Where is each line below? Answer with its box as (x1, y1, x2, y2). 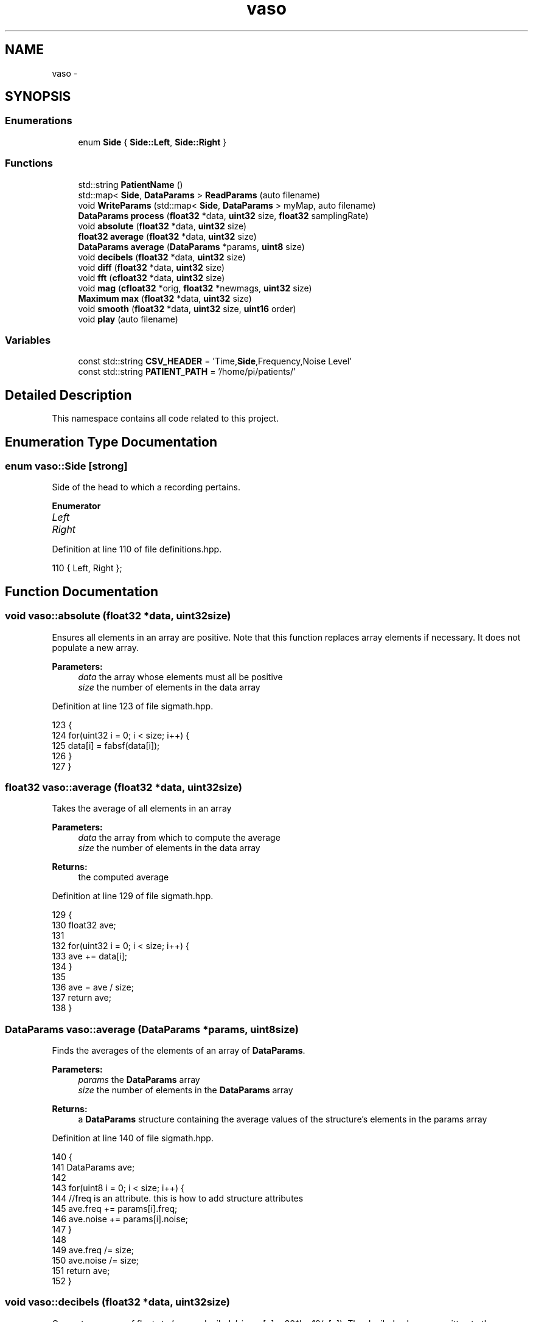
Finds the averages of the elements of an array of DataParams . (52, 1045, 305, 1056)
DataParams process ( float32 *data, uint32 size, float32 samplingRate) (78, 210, 369, 221)
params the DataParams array (78, 1074, 200, 1085)
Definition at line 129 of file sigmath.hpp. (52, 891, 214, 902)
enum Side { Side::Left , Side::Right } (78, 136, 227, 147)
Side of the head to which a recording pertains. (52, 482, 240, 493)
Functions (5, 157, 53, 170)
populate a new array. (52, 642, 139, 653)
